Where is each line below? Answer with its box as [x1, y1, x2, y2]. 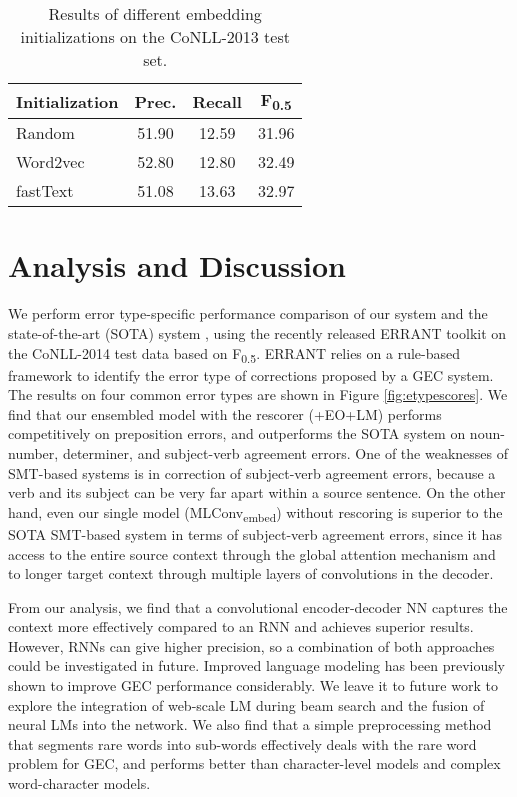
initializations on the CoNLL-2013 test [20, 25, 290, 48]
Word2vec [16, 150, 85, 174]
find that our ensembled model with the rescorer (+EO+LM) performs [8, 403, 442, 424]
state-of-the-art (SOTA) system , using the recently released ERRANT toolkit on [8, 322, 507, 343]
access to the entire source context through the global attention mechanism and [8, 543, 496, 564]
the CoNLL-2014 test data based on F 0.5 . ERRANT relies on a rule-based [8, 342, 460, 366]
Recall [192, 89, 242, 113]
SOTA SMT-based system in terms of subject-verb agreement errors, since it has [8, 523, 502, 544]
